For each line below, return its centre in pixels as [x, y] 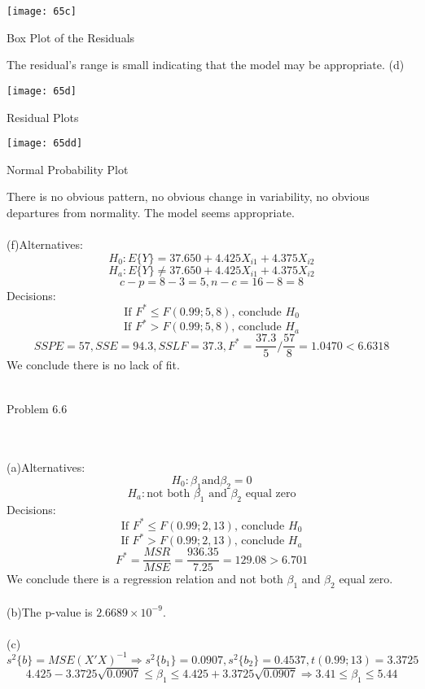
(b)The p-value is [50, 611]
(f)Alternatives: [45, 244]
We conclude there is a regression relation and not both [145, 579]
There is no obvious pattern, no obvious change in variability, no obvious [188, 196]
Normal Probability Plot [68, 169]
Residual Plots [43, 117]
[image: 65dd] [45, 144]
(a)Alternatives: [46, 467]
